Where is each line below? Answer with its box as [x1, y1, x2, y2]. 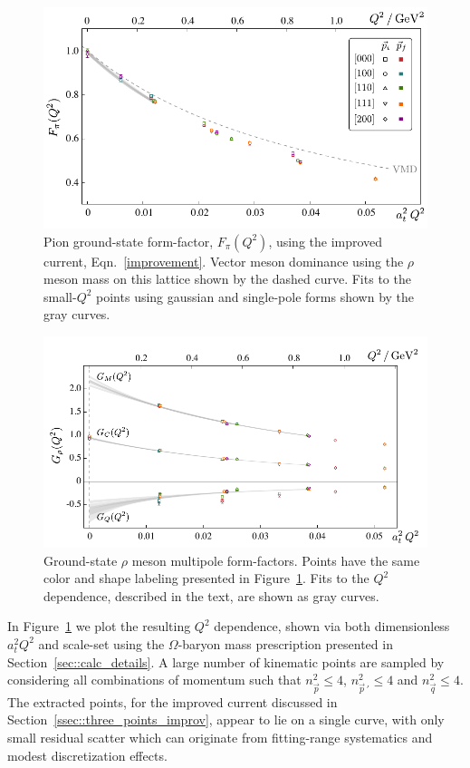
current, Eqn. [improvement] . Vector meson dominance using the [43, 251, 404, 270]
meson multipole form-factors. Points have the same [131, 550, 420, 569]
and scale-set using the [38, 634, 165, 653]
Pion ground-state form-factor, [43, 231, 214, 250]
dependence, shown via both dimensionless [214, 617, 450, 636]
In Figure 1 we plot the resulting [7, 617, 191, 636]
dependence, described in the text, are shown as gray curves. [43, 586, 379, 605]
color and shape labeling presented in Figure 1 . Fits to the [43, 569, 369, 588]
